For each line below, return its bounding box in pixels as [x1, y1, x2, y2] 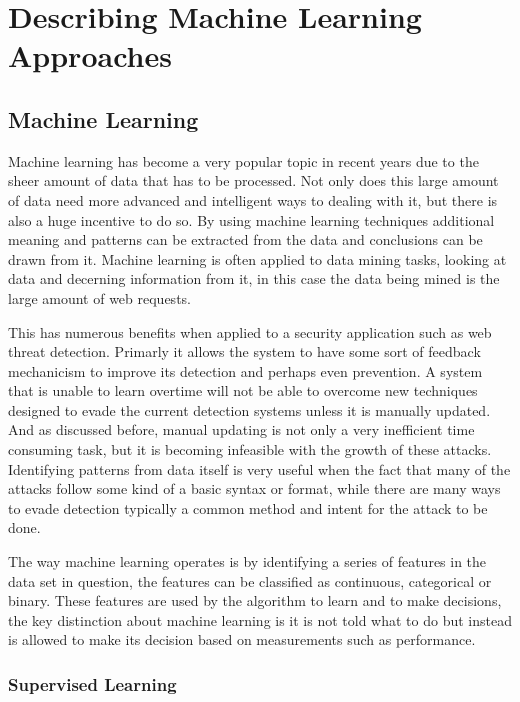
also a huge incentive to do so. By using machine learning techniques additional [8, 209, 495, 230]
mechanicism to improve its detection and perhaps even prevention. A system [8, 360, 483, 381]
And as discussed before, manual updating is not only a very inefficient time [8, 419, 475, 440]
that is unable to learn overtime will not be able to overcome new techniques [8, 380, 478, 401]
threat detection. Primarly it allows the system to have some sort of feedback [8, 341, 481, 362]
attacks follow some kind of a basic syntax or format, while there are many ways [8, 478, 501, 499]
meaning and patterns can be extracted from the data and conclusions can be [8, 229, 483, 250]
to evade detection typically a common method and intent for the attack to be [8, 497, 488, 518]
